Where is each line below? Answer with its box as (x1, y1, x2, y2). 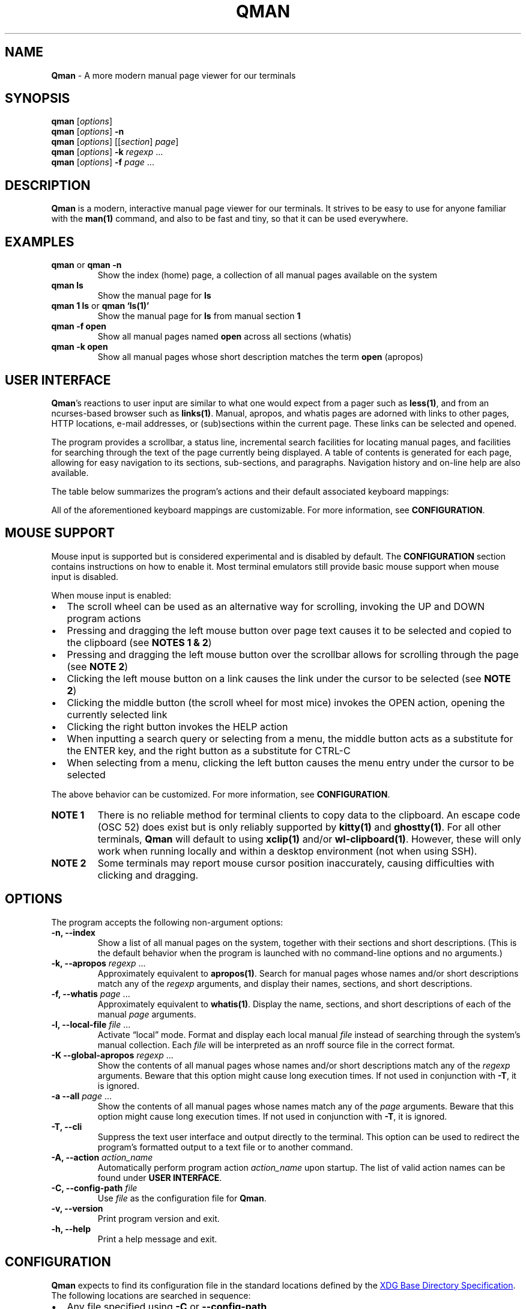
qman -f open (51, 321, 107, 332)
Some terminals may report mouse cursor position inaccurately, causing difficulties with (97, 856, 495, 869)
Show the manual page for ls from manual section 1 (97, 311, 301, 322)
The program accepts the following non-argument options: (51, 917, 283, 927)
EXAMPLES (5, 234, 74, 249)
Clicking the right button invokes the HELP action (67, 720, 288, 733)
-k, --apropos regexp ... (51, 957, 146, 968)
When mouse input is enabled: (51, 590, 172, 600)
